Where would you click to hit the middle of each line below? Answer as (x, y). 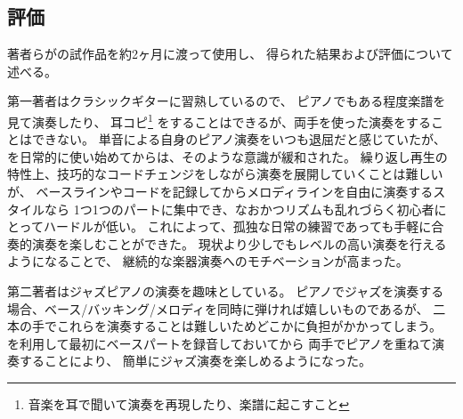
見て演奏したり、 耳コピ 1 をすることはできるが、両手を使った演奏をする (219, 120)
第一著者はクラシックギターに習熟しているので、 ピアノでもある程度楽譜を (227, 101)
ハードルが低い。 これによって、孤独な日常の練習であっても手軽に (237, 226)
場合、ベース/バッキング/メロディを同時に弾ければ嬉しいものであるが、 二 (227, 308)
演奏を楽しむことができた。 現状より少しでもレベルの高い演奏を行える (239, 243)
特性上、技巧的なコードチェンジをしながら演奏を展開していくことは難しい (225, 174)
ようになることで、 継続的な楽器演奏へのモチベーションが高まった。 (208, 261)
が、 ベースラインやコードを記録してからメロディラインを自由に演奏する (220, 192)
